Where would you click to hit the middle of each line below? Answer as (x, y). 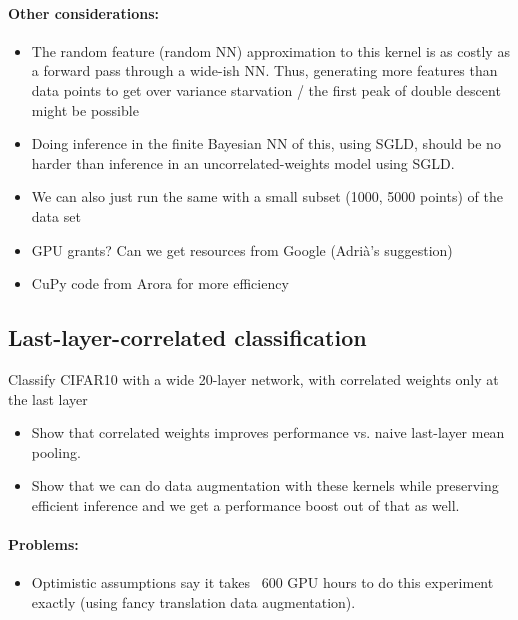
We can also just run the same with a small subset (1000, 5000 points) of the (267, 196)
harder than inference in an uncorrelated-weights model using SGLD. (243, 162)
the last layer (48, 398)
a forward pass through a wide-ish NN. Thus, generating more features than (264, 70)
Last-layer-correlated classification (187, 337)
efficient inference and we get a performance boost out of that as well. (245, 504)
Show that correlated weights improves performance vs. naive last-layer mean (268, 432)
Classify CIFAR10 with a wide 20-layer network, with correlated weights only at (253, 378)
